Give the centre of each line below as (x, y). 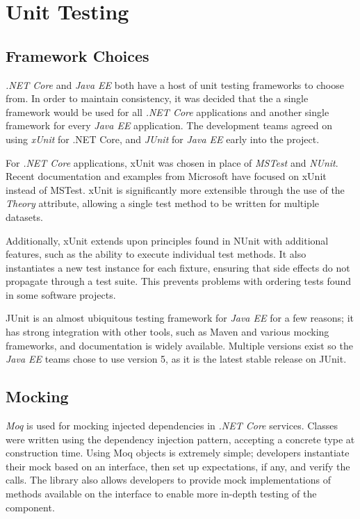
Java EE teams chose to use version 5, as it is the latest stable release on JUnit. (176, 359)
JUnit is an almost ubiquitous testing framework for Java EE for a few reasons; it (180, 318)
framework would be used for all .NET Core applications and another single (167, 112)
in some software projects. (61, 294)
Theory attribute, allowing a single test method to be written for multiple (163, 203)
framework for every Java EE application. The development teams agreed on (169, 125)
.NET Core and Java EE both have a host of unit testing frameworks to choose (175, 84)
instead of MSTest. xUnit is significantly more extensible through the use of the (175, 189)
